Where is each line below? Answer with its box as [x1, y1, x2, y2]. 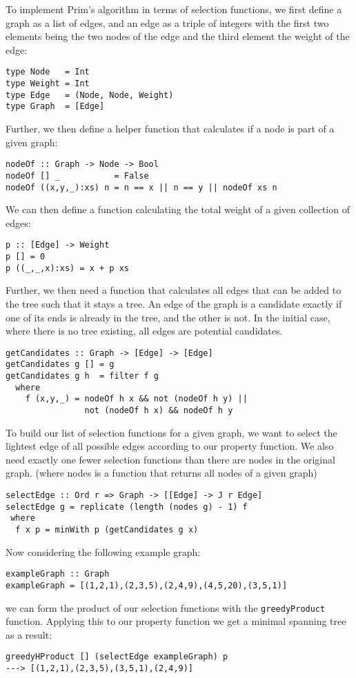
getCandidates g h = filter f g [6, 371, 159, 381]
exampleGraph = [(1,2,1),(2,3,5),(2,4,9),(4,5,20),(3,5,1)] [6, 580, 288, 590]
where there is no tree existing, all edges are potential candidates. [6, 323, 283, 338]
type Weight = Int [6, 79, 90, 89]
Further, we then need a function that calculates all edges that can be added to [6, 283, 342, 297]
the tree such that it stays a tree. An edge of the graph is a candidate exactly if [6, 296, 342, 310]
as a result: [6, 627, 52, 641]
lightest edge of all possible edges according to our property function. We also [6, 439, 334, 453]
